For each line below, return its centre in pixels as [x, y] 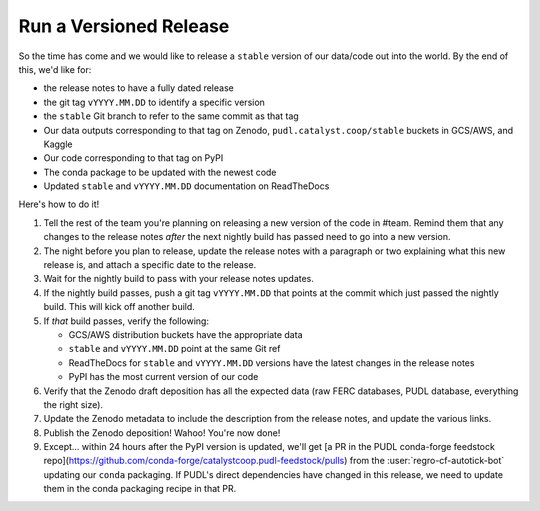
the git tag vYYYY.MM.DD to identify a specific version [154, 102]
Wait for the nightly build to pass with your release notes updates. [179, 279]
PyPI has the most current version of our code [163, 377]
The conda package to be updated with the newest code [160, 172]
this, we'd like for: [55, 69]
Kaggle [58, 144]
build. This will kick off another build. [119, 307]
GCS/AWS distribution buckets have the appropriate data [185, 334]
